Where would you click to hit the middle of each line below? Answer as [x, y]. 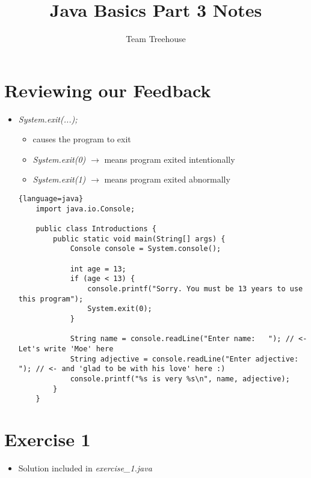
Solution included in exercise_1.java [85, 467]
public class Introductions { [96, 229]
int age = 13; [98, 269]
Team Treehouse [156, 39]
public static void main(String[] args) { [139, 239]
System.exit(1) [59, 179]
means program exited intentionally [170, 159]
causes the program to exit [82, 139]
